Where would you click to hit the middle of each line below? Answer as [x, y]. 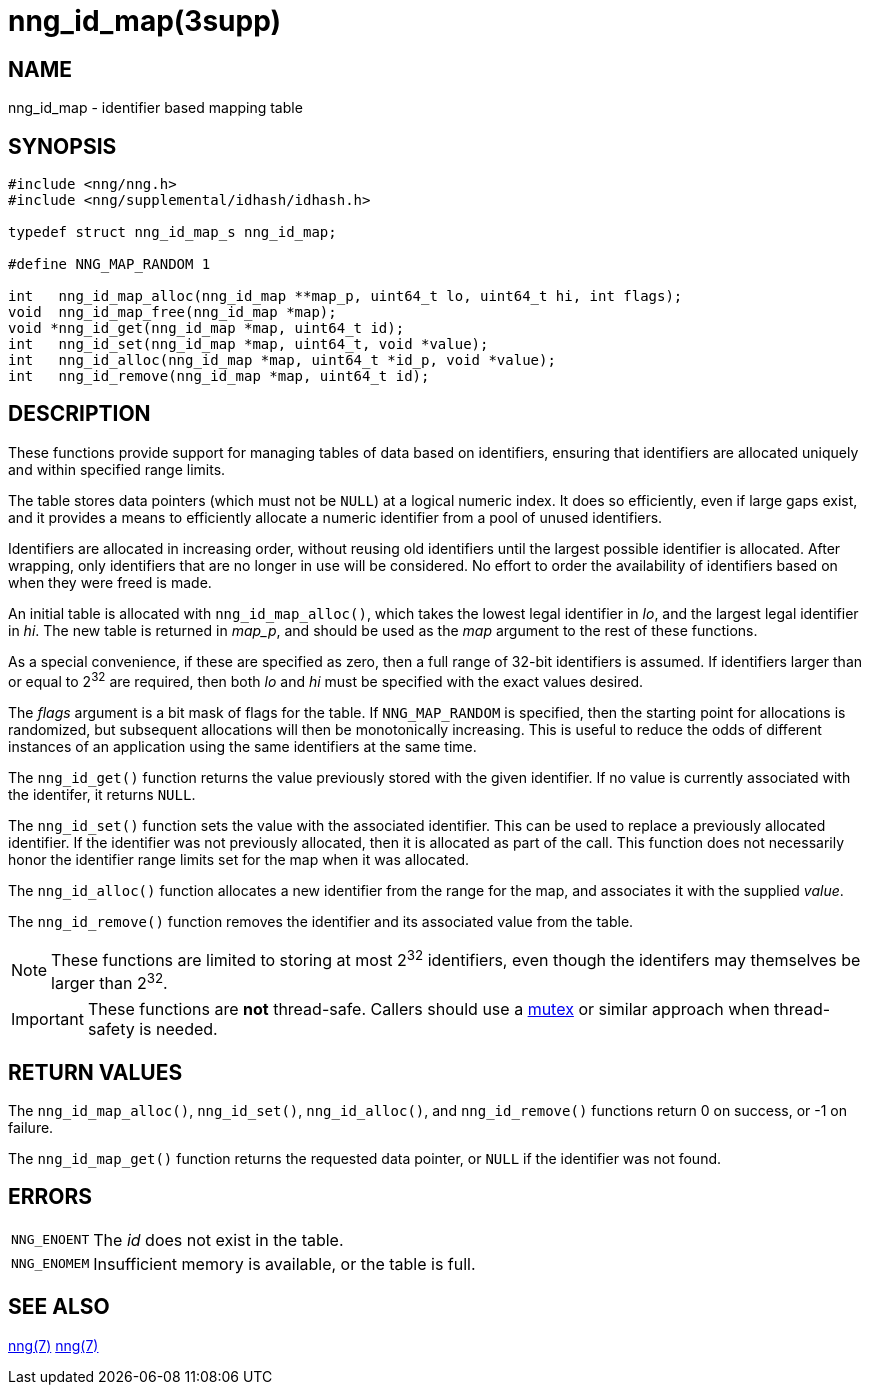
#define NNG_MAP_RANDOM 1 [109, 264]
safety [111, 1029]
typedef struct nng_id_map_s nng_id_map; [172, 232]
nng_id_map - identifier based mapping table [155, 108]
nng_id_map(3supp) [145, 21]
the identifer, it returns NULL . [102, 794]
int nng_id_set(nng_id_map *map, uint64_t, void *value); [248, 344]
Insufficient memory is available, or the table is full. [284, 1263]
